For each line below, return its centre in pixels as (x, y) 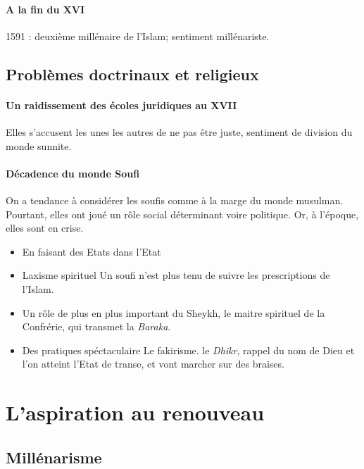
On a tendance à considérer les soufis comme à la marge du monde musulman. (175, 200)
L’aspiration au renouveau (135, 412)
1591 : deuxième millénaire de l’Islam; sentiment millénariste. (138, 36)
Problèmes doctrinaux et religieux (132, 74)
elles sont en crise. (45, 228)
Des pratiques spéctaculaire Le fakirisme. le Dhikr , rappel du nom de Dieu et (188, 350)
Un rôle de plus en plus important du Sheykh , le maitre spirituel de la (174, 312)
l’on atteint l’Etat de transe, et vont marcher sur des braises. (153, 364)
